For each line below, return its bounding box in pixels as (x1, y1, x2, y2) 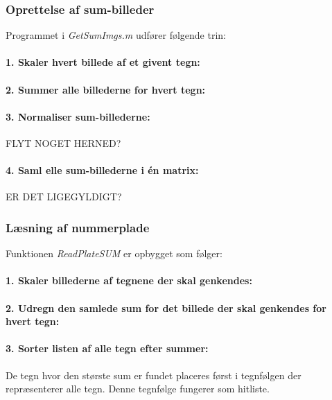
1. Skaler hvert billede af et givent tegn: (6, 55, 200, 69)
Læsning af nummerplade (6, 218, 150, 236)
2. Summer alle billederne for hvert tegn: (6, 82, 206, 96)
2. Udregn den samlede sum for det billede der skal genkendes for (6, 300, 326, 315)
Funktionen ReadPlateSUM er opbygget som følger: (6, 246, 222, 261)
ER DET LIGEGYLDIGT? (6, 189, 122, 204)
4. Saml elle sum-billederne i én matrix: (6, 163, 199, 177)
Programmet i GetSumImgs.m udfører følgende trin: (6, 28, 226, 42)
